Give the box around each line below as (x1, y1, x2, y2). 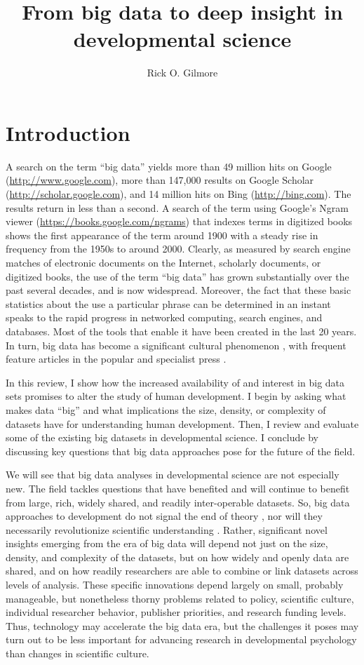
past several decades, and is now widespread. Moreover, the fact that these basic (6, 283, 351, 297)
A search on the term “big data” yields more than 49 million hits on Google (6, 159, 332, 173)
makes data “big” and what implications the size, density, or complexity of (6, 402, 326, 417)
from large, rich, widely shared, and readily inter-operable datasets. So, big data (6, 495, 350, 509)
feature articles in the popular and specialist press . (6, 351, 227, 366)
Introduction (6, 118, 130, 147)
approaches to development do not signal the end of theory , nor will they (6, 509, 323, 523)
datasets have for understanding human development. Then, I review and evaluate (6, 416, 359, 431)
